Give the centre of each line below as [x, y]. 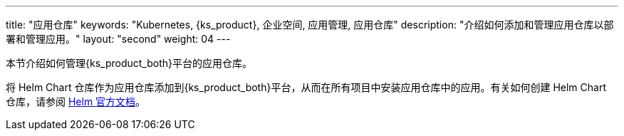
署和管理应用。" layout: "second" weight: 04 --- [118, 39]
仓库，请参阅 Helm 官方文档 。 [76, 101]
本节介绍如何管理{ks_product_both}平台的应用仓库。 [129, 63]
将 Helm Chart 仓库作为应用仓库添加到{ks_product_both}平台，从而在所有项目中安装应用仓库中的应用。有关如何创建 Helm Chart [306, 87]
